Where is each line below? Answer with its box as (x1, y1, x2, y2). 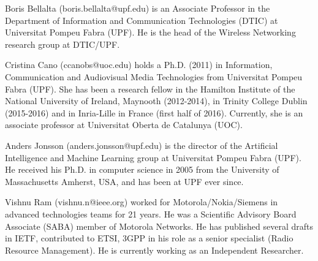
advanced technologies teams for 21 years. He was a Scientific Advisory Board (5, 207, 297, 220)
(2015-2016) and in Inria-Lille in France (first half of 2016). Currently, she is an (5, 106, 303, 119)
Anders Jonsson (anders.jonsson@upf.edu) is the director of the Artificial (5, 138, 278, 151)
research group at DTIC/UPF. (5, 37, 120, 50)
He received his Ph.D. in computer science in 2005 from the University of (5, 163, 279, 176)
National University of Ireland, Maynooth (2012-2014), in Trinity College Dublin (5, 94, 308, 107)
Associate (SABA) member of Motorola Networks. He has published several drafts (5, 219, 313, 232)
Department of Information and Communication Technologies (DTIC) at (5, 13, 278, 26)
